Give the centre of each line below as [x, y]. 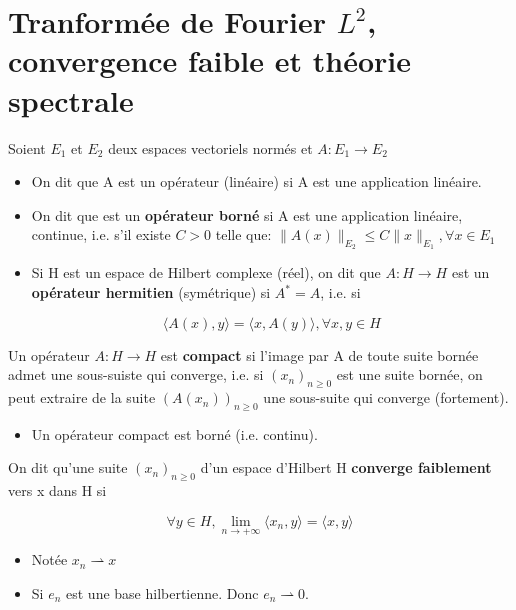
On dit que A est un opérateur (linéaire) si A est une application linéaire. [256, 181]
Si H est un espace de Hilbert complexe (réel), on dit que [206, 272]
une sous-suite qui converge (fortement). [386, 397]
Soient [27, 147]
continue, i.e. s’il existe [101, 234]
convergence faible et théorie [210, 60]
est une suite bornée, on [409, 374]
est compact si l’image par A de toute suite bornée [319, 354]
